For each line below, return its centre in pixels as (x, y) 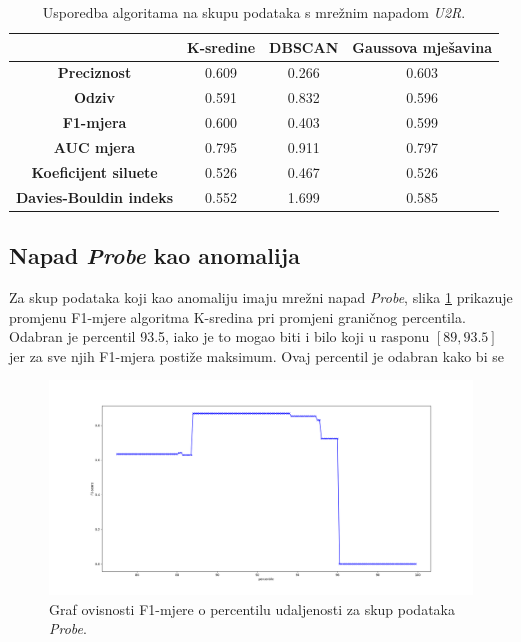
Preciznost (94, 72)
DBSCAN (304, 46)
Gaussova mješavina (422, 46)
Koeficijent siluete (94, 171)
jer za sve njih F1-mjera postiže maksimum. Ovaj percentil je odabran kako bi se (256, 355)
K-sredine (221, 46)
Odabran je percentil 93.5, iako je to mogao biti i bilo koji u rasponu (219, 336)
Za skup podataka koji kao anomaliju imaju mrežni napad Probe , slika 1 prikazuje (261, 296)
